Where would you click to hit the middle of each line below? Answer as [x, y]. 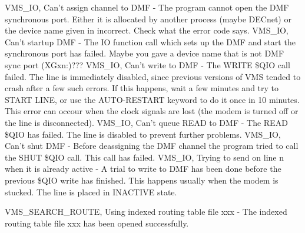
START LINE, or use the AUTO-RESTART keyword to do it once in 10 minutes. [152, 99]
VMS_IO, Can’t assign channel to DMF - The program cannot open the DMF [147, 7]
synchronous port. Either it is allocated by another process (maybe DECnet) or [148, 19]
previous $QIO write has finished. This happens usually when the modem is [142, 180]
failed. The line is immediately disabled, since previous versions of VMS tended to [153, 76]
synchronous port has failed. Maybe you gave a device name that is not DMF [145, 53]
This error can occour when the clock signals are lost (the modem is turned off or [152, 111]
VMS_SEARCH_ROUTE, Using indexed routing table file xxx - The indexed [146, 212]
